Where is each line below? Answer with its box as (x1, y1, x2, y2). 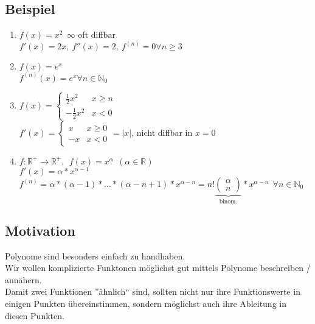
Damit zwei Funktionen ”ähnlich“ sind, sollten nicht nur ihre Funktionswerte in (5, 285, 300, 298)
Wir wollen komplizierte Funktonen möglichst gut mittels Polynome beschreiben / (5, 261, 311, 274)
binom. (219, 198, 238, 205)
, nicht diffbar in (131, 125, 193, 138)
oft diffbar (78, 28, 116, 41)
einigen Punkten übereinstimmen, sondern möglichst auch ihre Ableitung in (5, 297, 286, 310)
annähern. (5, 273, 42, 286)
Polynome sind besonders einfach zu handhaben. (5, 249, 185, 262)
